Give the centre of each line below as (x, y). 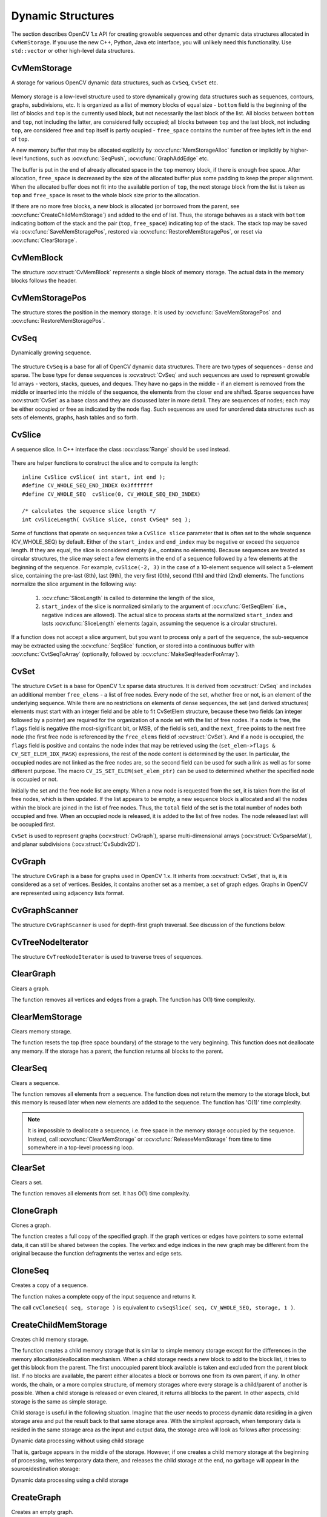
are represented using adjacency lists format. (68, 893)
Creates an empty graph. (42, 1512)
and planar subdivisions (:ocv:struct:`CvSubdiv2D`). (76, 844)
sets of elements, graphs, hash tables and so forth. (75, 417)
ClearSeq (29, 1068)
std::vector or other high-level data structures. (73, 51)
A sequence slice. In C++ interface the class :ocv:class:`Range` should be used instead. (121, 450)
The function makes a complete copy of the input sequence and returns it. (104, 1296)
